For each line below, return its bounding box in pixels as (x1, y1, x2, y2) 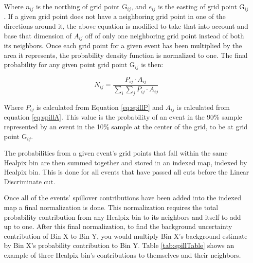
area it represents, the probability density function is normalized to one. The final (4, 50, 248, 60)
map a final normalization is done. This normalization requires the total (4, 202, 218, 212)
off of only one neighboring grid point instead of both (85, 30, 244, 40)
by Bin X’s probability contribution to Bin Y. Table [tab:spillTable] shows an (4, 240, 234, 250)
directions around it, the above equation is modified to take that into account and (4, 21, 248, 31)
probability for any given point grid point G (4, 59, 135, 70)
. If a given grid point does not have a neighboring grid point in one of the (4, 11, 226, 21)
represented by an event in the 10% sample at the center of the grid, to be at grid (4, 122, 248, 132)
